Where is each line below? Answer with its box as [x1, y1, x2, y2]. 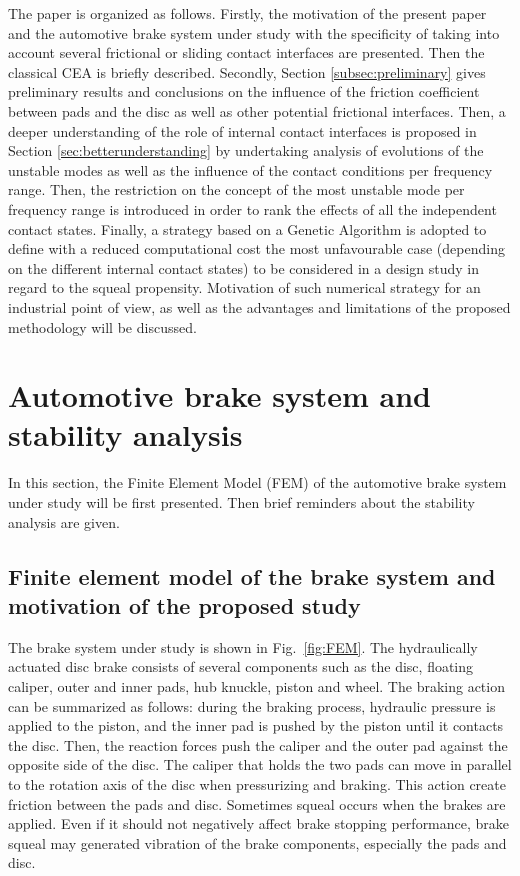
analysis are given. [8, 511, 120, 532]
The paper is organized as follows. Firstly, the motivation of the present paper [8, 3, 487, 23]
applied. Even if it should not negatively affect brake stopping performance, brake [8, 813, 510, 834]
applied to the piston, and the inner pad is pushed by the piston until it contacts [8, 715, 504, 736]
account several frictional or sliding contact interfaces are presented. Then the [8, 42, 485, 63]
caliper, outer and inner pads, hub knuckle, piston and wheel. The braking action [8, 675, 505, 696]
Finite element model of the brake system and [8, 560, 496, 591]
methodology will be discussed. [8, 316, 197, 337]
